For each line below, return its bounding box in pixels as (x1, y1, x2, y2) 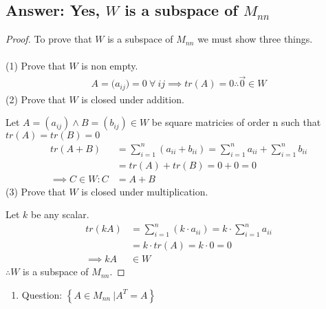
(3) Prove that (6, 184, 66, 198)
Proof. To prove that (6, 32, 92, 46)
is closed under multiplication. (81, 184, 208, 198)
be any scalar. (31, 207, 89, 222)
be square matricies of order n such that (151, 115, 321, 129)
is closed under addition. (81, 92, 184, 106)
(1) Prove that (6, 58, 66, 73)
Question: (21, 287, 63, 301)
